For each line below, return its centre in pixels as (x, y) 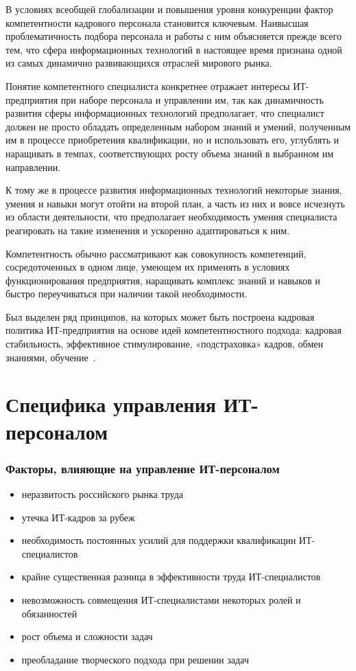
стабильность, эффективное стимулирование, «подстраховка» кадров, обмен (165, 344)
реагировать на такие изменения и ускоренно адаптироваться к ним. (148, 230)
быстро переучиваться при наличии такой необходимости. (127, 294)
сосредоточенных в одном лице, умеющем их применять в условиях (148, 267)
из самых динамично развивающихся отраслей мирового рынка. (139, 63)
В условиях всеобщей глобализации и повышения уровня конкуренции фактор (169, 9)
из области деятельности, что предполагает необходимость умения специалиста (171, 217)
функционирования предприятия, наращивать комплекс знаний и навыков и (163, 280)
